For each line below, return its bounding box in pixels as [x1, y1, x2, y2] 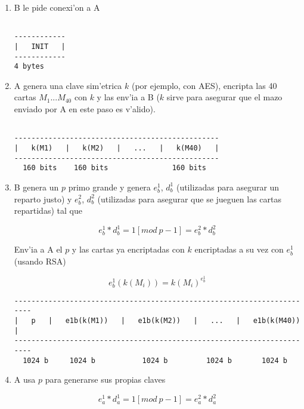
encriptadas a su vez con [194, 243, 284, 256]
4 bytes [14, 62, 44, 71]
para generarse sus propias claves [45, 373, 166, 386]
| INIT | [14, 42, 66, 51]
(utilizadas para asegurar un [176, 180, 280, 193]
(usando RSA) [14, 254, 66, 267]
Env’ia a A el [14, 243, 63, 256]
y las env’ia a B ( [97, 91, 160, 103]
